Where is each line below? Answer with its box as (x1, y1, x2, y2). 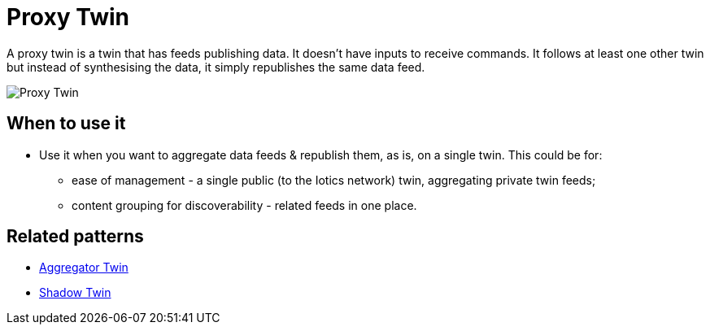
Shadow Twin (39, 285, 111, 300)
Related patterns (7, 226, 144, 247)
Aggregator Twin (39, 260, 128, 275)
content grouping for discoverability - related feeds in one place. (72, 198, 417, 212)
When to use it (7, 113, 126, 134)
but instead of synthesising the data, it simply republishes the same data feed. (7, 59, 425, 74)
